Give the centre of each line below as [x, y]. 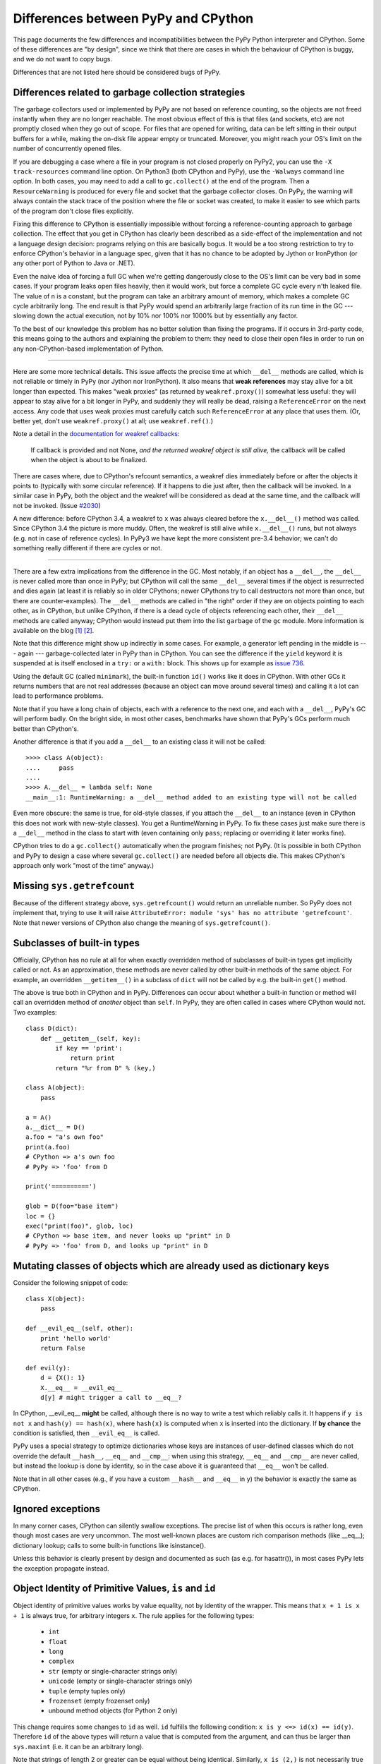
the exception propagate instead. [61, 1568]
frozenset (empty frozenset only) [99, 1700]
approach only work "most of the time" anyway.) [84, 866]
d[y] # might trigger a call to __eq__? [111, 1397]
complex [62, 1661]
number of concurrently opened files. [67, 149]
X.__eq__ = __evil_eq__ [81, 1388]
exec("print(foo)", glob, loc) [80, 1226]
